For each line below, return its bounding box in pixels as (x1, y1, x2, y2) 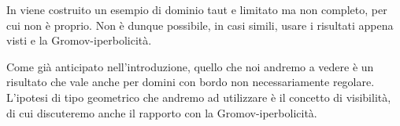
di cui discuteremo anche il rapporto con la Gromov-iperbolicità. (6, 104, 317, 121)
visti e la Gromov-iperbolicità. (6, 32, 152, 49)
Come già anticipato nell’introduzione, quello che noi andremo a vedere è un (6, 58, 374, 74)
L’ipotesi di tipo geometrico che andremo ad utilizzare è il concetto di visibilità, (6, 88, 391, 105)
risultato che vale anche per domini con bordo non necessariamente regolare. (6, 74, 375, 90)
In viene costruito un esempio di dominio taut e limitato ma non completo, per (6, 2, 387, 17)
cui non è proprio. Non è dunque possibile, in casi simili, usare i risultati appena (6, 16, 394, 33)
